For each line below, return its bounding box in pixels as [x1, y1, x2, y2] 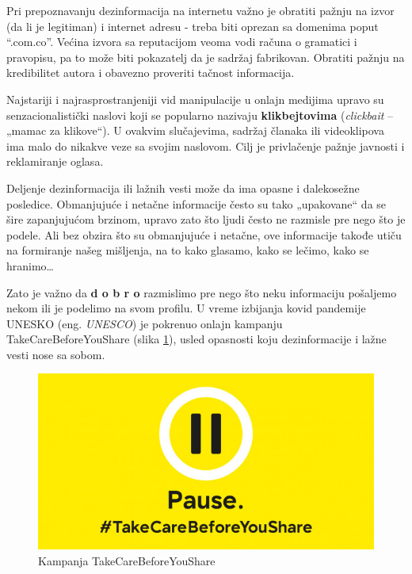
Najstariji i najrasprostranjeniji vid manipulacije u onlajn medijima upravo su [6, 90, 384, 107]
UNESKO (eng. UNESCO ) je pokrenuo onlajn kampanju [6, 315, 283, 331]
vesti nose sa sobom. [6, 346, 105, 362]
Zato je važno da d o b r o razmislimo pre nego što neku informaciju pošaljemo [6, 284, 397, 300]
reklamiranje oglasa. [6, 153, 104, 170]
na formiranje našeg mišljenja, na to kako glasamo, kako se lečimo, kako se [6, 242, 369, 258]
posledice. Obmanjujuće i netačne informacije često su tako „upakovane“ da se [6, 195, 387, 212]
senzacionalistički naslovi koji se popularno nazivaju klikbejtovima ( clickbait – [6, 106, 394, 123]
